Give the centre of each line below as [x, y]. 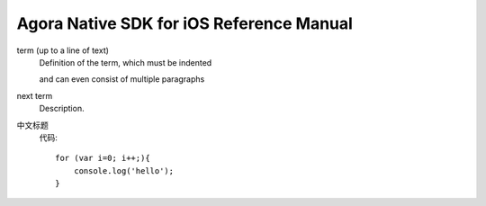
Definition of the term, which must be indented [126, 62]
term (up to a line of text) [63, 50]
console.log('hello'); [124, 170]
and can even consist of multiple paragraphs [122, 79]
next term [35, 95]
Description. [62, 109]
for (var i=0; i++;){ [103, 158]
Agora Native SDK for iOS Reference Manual [184, 23]
